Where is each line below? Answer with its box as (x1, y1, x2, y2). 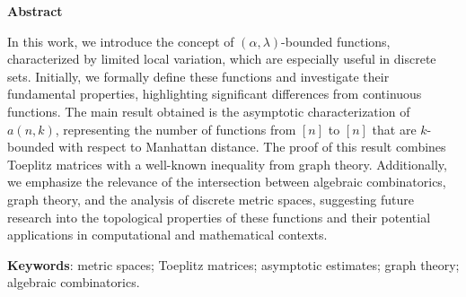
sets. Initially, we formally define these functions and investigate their (7, 66, 390, 85)
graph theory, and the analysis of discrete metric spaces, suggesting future (7, 189, 415, 208)
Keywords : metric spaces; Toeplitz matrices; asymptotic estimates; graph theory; (7, 255, 460, 274)
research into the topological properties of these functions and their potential (7, 207, 431, 226)
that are (372, 119, 417, 138)
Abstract (7, 2, 63, 20)
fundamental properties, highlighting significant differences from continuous (7, 84, 422, 103)
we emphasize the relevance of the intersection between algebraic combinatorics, (7, 172, 446, 191)
